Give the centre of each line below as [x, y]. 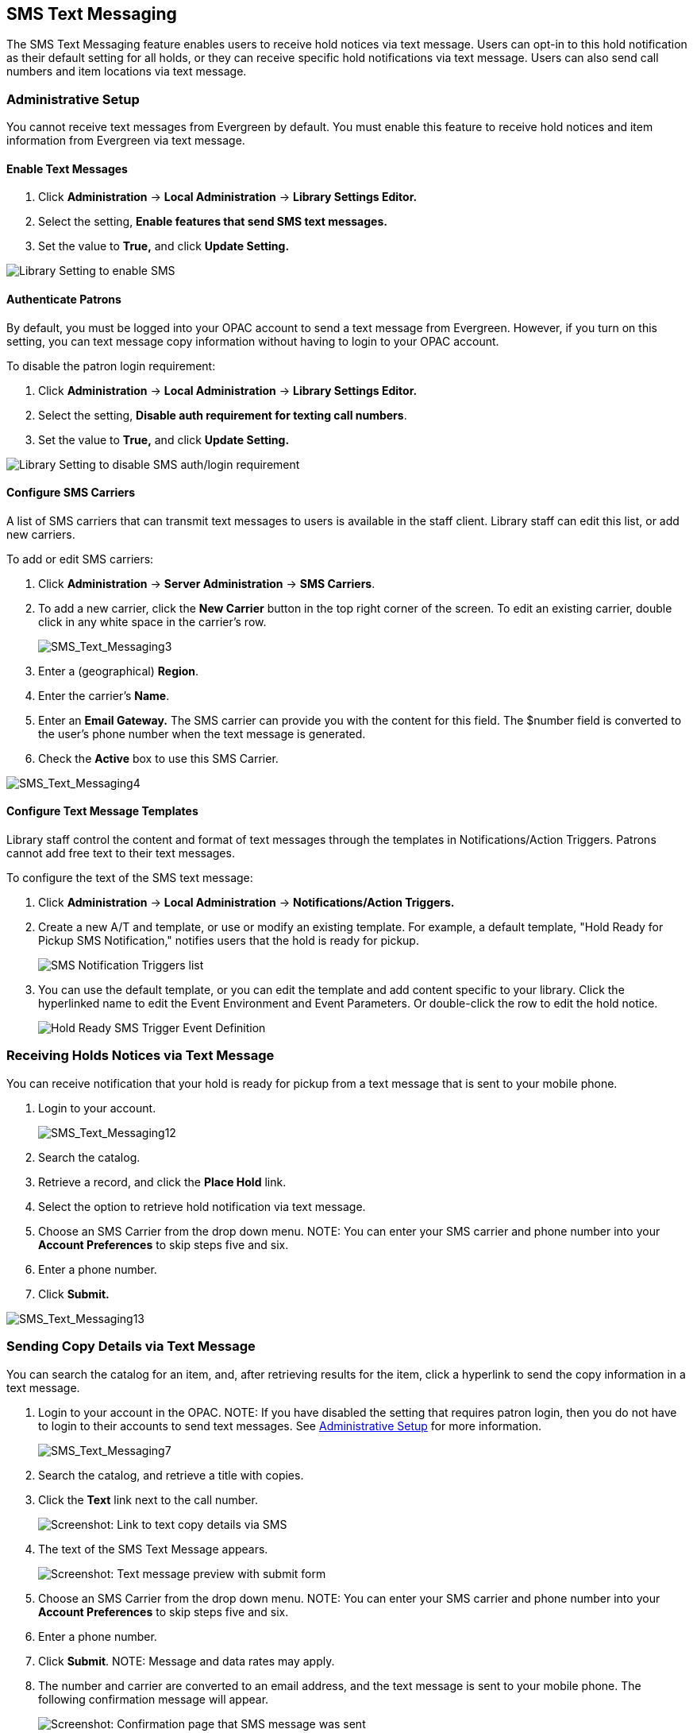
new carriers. [41, 534]
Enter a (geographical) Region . [119, 671]
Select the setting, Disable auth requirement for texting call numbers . [223, 415]
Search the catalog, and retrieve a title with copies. [171, 1475]
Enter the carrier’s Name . [104, 695]
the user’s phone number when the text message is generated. [202, 733]
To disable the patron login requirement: [111, 366]
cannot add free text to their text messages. [121, 853]
